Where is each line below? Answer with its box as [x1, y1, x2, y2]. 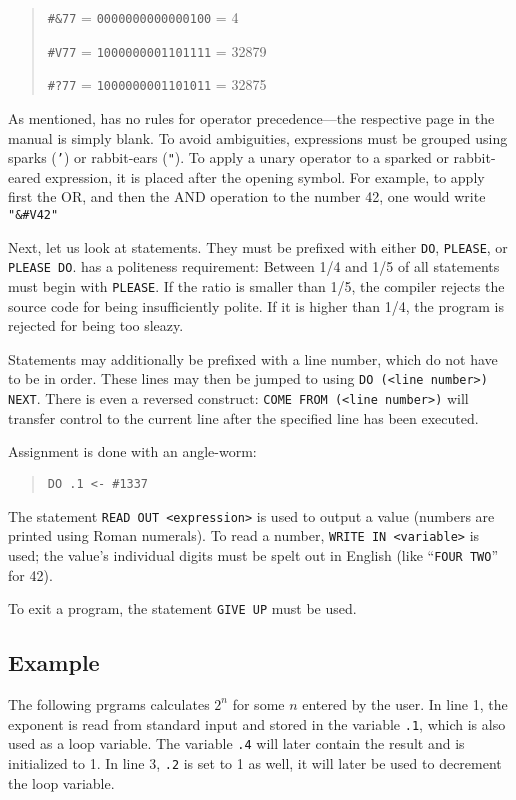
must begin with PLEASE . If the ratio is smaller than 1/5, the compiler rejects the [8, 275, 505, 296]
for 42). [8, 564, 53, 585]
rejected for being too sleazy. [8, 315, 184, 336]
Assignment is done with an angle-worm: [8, 441, 257, 462]
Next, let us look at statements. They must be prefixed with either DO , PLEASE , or [8, 236, 508, 257]
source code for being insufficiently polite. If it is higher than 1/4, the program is [8, 295, 504, 316]
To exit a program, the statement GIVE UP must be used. [8, 598, 357, 619]
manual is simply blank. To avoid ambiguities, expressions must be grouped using [8, 127, 508, 148]
